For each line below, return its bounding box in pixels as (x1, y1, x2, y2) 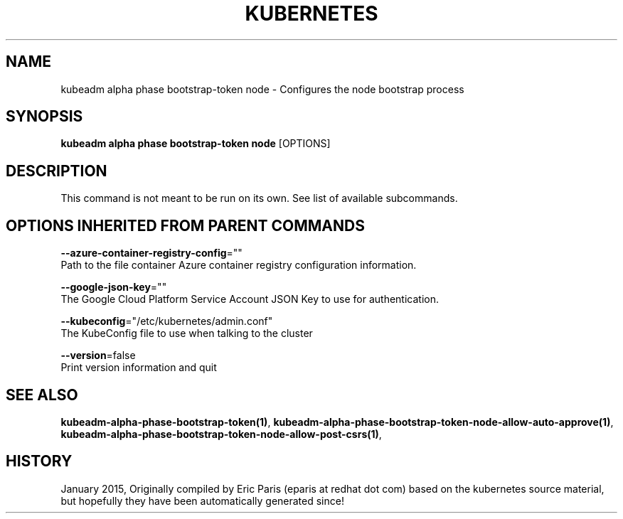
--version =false (60, 349, 136, 362)
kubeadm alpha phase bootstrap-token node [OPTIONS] (60, 137, 331, 150)
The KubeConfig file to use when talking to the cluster (60, 327, 313, 340)
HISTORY (6, 452, 73, 471)
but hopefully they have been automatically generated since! (60, 494, 344, 507)
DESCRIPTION (6, 161, 107, 180)
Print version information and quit (60, 361, 217, 374)
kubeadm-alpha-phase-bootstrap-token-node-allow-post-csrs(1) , (60, 427, 382, 440)
